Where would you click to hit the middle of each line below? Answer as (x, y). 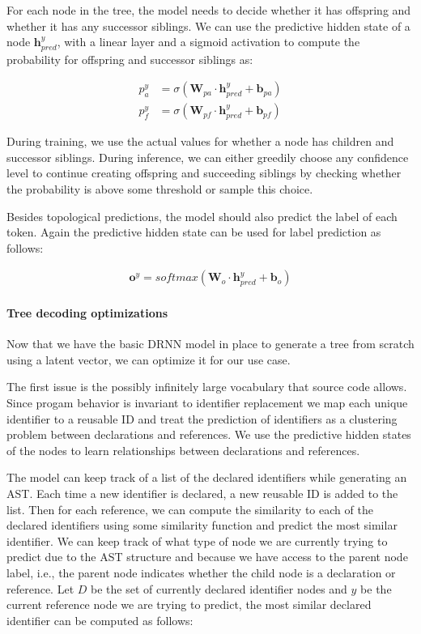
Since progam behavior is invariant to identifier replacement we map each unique (207, 403)
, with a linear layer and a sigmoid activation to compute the (208, 42)
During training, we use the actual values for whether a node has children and (200, 141)
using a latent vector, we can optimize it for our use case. (149, 359)
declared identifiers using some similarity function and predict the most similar (202, 525)
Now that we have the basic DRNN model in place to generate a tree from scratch (210, 344)
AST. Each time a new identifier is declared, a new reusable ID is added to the (202, 493)
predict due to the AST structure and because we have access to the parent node (207, 557)
